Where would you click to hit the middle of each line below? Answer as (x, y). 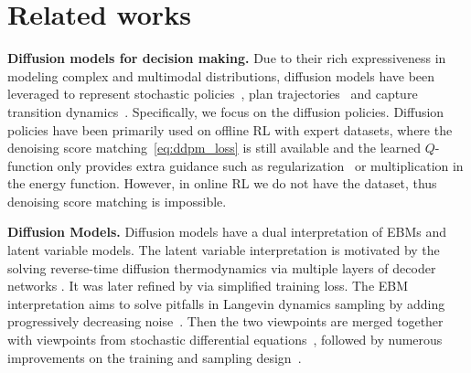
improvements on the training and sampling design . (155, 357)
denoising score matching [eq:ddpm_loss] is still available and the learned (214, 148)
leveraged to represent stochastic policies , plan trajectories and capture (213, 94)
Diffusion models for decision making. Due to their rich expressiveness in (227, 58)
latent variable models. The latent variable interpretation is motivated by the (224, 250)
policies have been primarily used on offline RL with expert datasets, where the (230, 129)
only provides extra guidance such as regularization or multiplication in (260, 165)
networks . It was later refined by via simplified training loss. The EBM (208, 286)
